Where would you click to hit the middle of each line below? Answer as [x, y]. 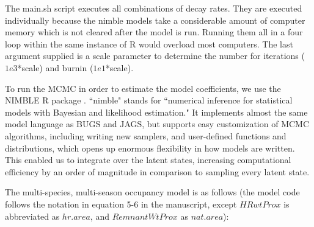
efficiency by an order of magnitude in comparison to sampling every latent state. [157, 171]
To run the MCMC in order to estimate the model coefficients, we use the [143, 88]
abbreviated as [32, 216]
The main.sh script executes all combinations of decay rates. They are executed [154, 8]
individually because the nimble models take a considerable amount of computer [155, 20]
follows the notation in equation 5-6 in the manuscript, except [121, 204]
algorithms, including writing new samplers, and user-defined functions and [146, 135]
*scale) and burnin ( [55, 67]
